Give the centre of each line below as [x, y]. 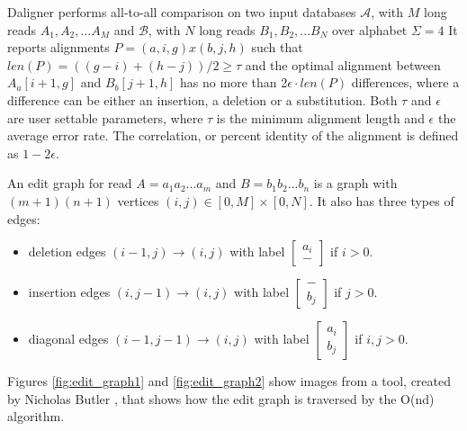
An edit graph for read [70, 183]
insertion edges [69, 292]
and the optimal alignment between [343, 64]
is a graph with [355, 183]
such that [277, 47]
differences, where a [405, 82]
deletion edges [67, 251]
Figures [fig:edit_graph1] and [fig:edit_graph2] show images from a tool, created [229, 381]
